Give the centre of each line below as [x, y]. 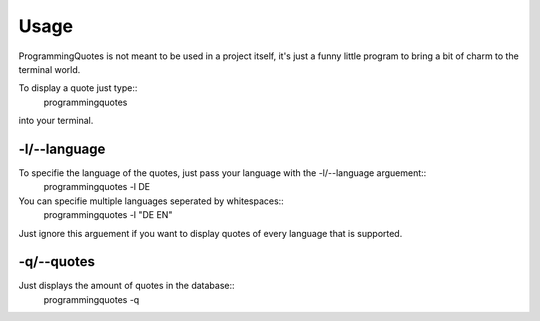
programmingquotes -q [91, 299]
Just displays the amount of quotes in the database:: [126, 286]
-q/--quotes [56, 261]
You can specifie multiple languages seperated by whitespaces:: [151, 201]
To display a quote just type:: [78, 88]
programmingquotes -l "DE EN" [108, 215]
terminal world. [49, 69]
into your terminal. [56, 121]
